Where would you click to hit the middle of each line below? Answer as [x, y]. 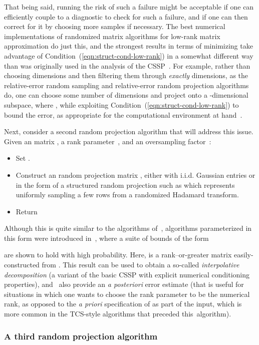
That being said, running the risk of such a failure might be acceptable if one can [129, 7]
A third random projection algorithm [81, 336]
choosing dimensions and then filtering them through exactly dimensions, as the [126, 75]
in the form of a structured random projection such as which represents [125, 185]
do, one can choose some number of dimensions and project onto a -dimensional [126, 95]
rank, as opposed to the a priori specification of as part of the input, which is [123, 304]
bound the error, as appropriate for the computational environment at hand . [123, 114]
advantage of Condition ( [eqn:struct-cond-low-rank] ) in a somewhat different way [129, 55]
